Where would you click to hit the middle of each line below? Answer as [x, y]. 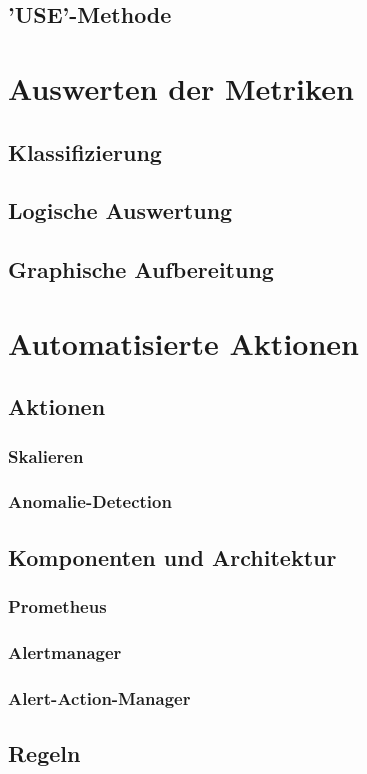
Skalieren [46, 455]
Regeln [44, 753]
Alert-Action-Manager [99, 697]
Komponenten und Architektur [172, 556]
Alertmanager [65, 651]
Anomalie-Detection [90, 501]
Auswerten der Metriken [181, 87]
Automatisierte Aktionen [183, 342]
